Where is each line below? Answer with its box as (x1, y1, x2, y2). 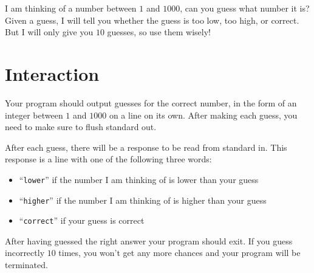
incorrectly (5, 246, 45, 259)
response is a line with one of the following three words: (5, 153, 212, 165)
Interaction (5, 61, 100, 86)
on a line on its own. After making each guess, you (109, 108, 298, 121)
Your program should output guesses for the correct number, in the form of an (5, 96, 297, 109)
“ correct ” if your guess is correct (19, 214, 145, 227)
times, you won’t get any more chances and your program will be (58, 246, 301, 259)
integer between (5, 108, 63, 121)
